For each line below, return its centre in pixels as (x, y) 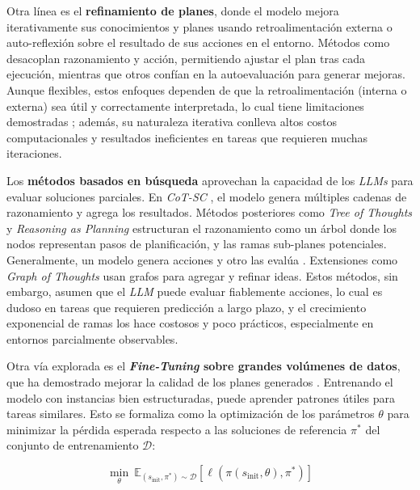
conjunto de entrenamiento (73, 445)
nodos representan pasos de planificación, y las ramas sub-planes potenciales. (197, 244)
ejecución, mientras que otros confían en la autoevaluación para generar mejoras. (206, 74)
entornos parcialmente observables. (92, 338)
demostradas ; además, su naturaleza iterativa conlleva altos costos (172, 122)
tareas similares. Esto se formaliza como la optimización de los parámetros (191, 414)
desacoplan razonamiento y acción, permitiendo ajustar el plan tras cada (186, 58)
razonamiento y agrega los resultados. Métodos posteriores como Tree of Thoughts (210, 212)
